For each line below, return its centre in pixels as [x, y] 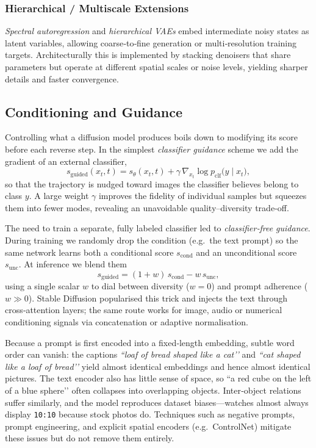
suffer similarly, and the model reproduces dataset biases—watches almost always [157, 402]
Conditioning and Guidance [94, 111]
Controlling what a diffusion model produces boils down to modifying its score [152, 137]
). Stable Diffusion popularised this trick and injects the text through [158, 298]
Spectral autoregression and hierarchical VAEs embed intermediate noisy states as [157, 31]
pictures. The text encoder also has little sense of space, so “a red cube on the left [158, 378]
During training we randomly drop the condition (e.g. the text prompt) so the [152, 240]
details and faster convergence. [62, 78]
